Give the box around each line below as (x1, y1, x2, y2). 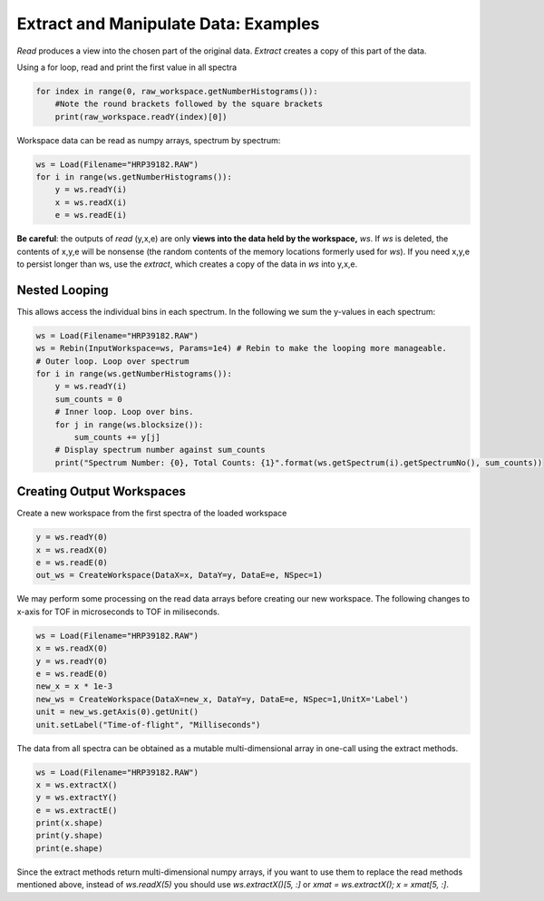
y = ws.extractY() (35, 792, 118, 803)
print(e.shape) (35, 843, 103, 853)
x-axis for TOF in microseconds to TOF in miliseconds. (16, 606, 220, 617)
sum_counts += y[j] (73, 432, 160, 443)
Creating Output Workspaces (16, 484, 186, 499)
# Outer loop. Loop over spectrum (35, 356, 189, 367)
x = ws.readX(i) (54, 197, 127, 208)
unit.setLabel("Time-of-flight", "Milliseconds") (35, 720, 261, 730)
